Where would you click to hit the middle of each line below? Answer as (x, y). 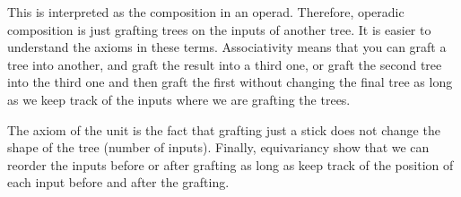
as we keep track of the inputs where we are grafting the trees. (179, 99)
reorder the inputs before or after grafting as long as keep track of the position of (230, 164)
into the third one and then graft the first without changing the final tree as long (230, 82)
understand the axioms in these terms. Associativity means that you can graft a (227, 47)
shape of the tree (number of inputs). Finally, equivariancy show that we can (218, 147)
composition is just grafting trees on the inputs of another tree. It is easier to (219, 29)
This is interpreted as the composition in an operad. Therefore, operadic (206, 12)
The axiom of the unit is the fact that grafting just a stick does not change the (224, 129)
